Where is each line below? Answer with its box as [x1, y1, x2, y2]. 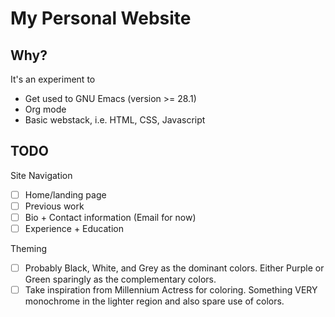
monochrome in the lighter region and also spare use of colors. [24, 295, 285, 307]
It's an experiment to [10, 73, 96, 85]
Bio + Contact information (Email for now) [24, 211, 197, 223]
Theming [10, 243, 47, 255]
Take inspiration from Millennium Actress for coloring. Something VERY [24, 284, 318, 296]
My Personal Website [10, 7, 192, 30]
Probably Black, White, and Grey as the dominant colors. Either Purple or [24, 262, 325, 274]
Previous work [24, 200, 85, 212]
